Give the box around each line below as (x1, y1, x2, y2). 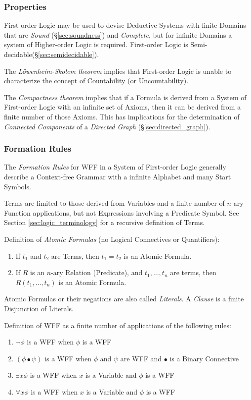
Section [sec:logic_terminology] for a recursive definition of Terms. (4, 217, 205, 228)
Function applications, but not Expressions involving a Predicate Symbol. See (4, 207, 239, 218)
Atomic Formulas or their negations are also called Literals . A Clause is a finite (4, 293, 244, 304)
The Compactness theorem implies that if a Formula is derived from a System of (4, 92, 247, 102)
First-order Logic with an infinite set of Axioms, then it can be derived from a (4, 102, 241, 112)
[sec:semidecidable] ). (38, 49, 99, 59)
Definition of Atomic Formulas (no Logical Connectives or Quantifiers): (4, 233, 220, 244)
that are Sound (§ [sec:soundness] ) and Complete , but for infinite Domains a (4, 29, 232, 40)
